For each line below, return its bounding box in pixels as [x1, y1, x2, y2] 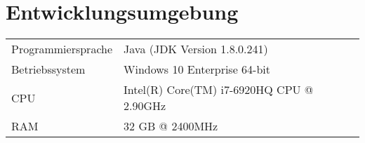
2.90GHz [124, 97, 166, 114]
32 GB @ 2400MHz [124, 118, 218, 135]
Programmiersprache [11, 41, 113, 57]
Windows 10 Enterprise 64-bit [124, 61, 271, 78]
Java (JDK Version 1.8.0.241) [124, 41, 268, 57]
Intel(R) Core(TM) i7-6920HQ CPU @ [124, 81, 314, 98]
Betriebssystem [11, 61, 86, 78]
